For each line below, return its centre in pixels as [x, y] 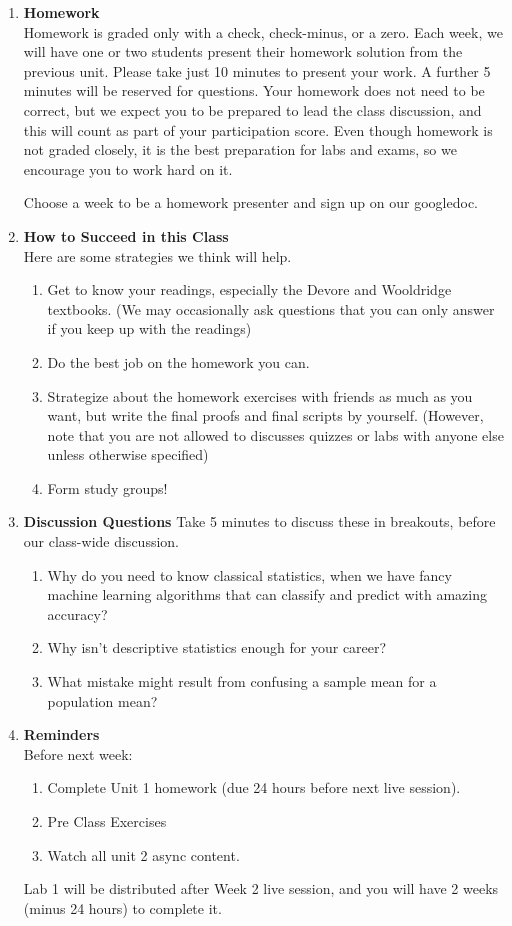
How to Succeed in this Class [126, 235]
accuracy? [77, 613]
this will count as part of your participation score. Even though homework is [258, 129]
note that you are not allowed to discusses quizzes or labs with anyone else [275, 434]
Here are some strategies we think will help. [157, 255]
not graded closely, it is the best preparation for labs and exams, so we [240, 149]
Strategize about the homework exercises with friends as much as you [260, 395]
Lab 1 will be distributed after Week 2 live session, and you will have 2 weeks [261, 888]
